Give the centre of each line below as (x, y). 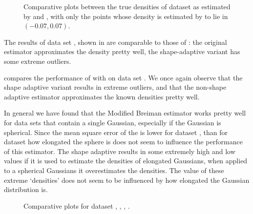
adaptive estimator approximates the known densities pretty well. (102, 96)
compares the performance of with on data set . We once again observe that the (123, 77)
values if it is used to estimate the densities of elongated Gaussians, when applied (126, 161)
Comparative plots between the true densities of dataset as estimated (127, 6)
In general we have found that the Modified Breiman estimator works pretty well (125, 113)
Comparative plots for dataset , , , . (77, 205)
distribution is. (26, 189)
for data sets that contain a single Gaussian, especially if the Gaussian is (113, 122)
